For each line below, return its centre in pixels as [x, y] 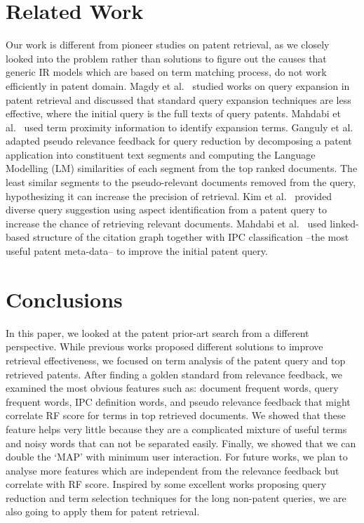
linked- [344, 223]
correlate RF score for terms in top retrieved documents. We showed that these [176, 415]
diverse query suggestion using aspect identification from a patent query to [166, 210]
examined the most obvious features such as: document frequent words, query [172, 388]
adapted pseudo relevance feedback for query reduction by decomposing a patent [179, 141]
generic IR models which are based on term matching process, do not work [166, 72]
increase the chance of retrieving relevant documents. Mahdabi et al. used [166, 223]
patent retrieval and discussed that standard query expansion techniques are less [178, 99]
